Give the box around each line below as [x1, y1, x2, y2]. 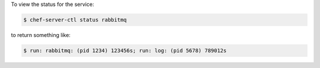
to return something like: [11, 31, 71, 38]
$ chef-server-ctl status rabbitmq [23, 16, 127, 23]
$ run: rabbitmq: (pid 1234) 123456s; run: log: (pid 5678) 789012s [23, 47, 227, 54]
